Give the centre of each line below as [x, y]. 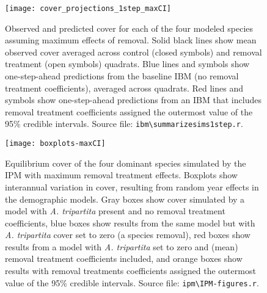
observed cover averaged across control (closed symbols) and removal [133, 52]
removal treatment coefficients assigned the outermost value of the [129, 111]
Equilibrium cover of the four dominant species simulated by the [126, 163]
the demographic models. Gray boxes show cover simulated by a [125, 199]
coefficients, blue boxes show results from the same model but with [130, 222]
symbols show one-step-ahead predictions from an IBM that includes [133, 100]
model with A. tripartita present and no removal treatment [115, 211]
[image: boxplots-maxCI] [55, 144]
